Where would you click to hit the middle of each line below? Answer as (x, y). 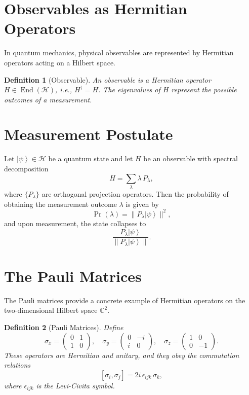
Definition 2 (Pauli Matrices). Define (64, 327)
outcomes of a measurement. (48, 99)
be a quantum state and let (91, 158)
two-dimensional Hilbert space (51, 310)
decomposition (26, 168)
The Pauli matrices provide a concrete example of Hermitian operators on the (125, 300)
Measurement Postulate (89, 134)
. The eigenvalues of (129, 89)
